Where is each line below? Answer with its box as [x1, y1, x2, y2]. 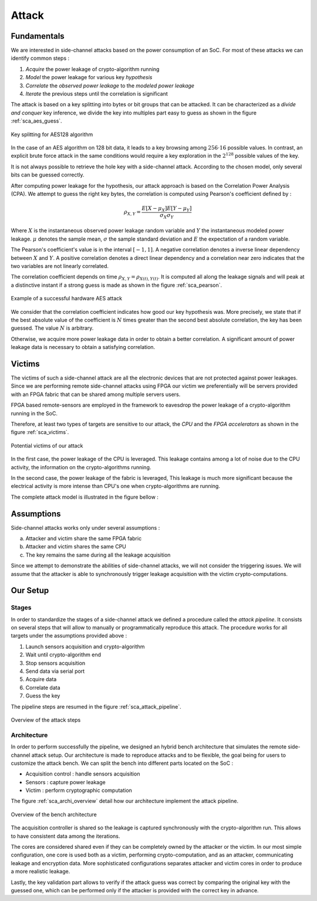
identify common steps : [11, 55, 70, 62]
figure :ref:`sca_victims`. [11, 429, 69, 436]
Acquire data [25, 676, 57, 683]
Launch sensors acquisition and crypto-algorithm [25, 643, 145, 650]
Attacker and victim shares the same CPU [25, 543, 126, 550]
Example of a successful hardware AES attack [11, 295, 123, 302]
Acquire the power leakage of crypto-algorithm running [25, 65, 160, 73]
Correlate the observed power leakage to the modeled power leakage [25, 82, 195, 89]
